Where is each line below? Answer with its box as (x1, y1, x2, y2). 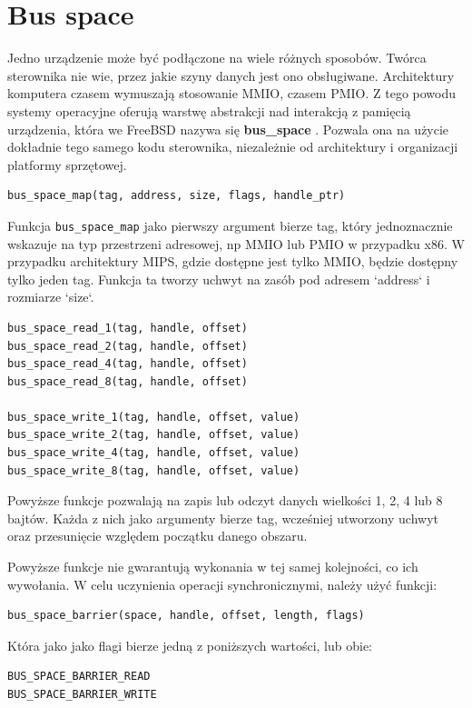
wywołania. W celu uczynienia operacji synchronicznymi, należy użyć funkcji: (7, 574, 438, 593)
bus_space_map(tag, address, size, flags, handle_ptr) (7, 189, 346, 203)
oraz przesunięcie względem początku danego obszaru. (7, 526, 308, 545)
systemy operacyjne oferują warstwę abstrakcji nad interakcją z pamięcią (7, 101, 411, 120)
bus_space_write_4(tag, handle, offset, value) (7, 446, 300, 460)
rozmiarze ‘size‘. (7, 287, 94, 306)
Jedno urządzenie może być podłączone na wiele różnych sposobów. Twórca (7, 48, 427, 67)
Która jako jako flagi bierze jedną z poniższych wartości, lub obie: (7, 635, 372, 654)
